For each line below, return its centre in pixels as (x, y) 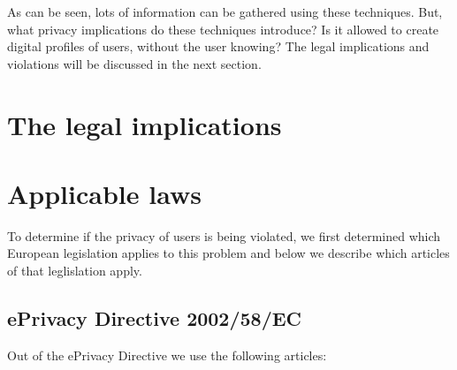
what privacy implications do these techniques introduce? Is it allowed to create (223, 29)
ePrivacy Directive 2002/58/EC (155, 318)
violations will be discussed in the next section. (134, 63)
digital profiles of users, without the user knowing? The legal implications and (218, 46)
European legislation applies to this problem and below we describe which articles (228, 253)
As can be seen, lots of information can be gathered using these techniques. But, (225, 11)
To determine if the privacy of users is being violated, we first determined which (224, 235)
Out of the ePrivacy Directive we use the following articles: (167, 355)
